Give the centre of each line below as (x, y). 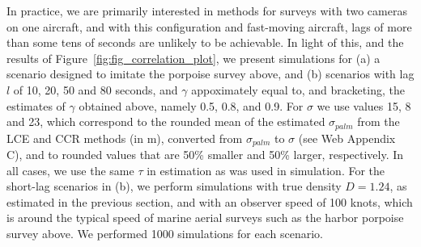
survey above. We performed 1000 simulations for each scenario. (165, 234)
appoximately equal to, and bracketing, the (298, 89)
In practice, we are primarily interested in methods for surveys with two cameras (207, 10)
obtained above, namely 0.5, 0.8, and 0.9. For (191, 105)
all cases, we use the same (70, 170)
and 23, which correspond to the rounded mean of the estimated (166, 121)
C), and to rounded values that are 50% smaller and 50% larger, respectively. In (205, 155)
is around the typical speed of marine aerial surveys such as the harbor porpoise (205, 218)
